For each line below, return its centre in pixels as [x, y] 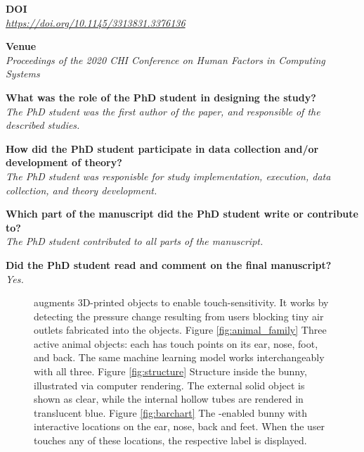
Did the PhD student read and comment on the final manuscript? [169, 264]
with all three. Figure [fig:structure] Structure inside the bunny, [170, 371]
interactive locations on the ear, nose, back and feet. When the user [180, 426]
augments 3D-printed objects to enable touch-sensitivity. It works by [181, 302]
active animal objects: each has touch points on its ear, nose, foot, [176, 343]
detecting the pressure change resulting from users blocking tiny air [179, 316]
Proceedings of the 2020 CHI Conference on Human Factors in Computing [165, 59]
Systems [23, 74]
